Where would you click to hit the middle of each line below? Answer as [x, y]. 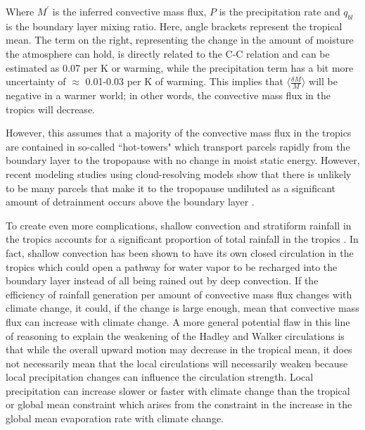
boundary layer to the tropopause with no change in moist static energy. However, [183, 160]
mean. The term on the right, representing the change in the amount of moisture [180, 40]
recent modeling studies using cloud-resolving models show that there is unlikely [179, 173]
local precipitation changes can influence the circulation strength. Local [160, 377]
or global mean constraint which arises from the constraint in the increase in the [179, 404]
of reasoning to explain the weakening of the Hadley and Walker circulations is [175, 335]
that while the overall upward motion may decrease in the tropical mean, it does [179, 349]
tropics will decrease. [50, 109]
